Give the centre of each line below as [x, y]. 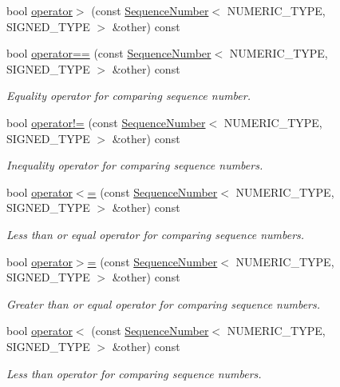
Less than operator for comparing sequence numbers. [134, 373]
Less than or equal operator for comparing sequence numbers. [156, 234]
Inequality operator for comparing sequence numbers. [135, 165]
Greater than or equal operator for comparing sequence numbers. [164, 303]
